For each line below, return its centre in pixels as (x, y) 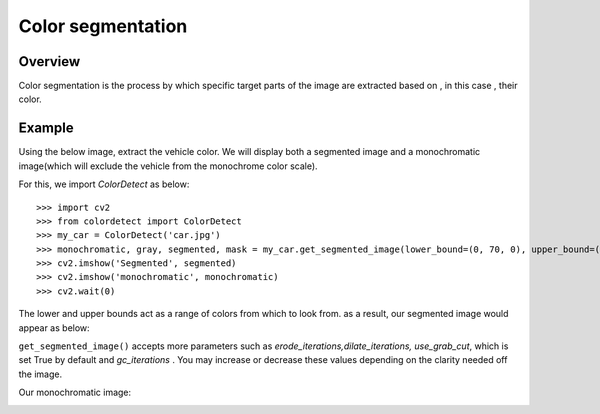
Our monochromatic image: (75, 392)
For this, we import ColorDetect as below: (104, 184)
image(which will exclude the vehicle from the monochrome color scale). (168, 166)
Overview (49, 61)
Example (46, 128)
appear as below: (54, 327)
